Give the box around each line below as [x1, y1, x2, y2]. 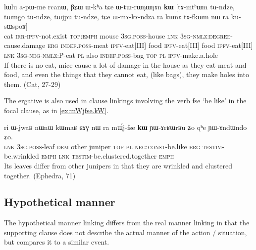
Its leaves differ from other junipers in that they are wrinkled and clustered [4, 160, 233, 170]
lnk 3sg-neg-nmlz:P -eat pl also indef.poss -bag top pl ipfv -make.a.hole [4, 49, 218, 60]
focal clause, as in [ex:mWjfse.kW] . [4, 105, 109, 115]
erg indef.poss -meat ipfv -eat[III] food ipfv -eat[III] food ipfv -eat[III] [47, 40, 253, 50]
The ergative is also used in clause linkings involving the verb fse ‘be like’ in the [4, 95, 247, 106]
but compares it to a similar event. [4, 237, 109, 247]
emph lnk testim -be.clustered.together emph [41, 151, 174, 161]
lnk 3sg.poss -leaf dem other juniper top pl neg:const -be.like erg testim [4, 141, 222, 151]
